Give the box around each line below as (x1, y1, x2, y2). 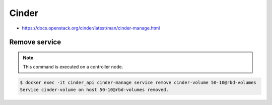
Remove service (9, 38, 61, 46)
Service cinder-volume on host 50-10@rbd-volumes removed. (20, 86, 169, 92)
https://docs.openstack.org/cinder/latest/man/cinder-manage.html (22, 25, 160, 31)
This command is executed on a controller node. (23, 64, 123, 70)
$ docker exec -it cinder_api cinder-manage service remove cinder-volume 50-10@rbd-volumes (20, 80, 256, 85)
